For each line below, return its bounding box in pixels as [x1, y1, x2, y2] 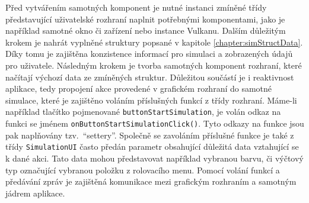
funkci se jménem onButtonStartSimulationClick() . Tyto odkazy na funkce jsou [5, 117, 304, 129]
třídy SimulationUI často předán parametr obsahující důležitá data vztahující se [5, 140, 299, 153]
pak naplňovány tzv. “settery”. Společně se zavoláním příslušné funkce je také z [5, 128, 294, 141]
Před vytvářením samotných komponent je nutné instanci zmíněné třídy [5, 1, 267, 13]
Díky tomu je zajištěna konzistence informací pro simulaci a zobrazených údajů [5, 47, 293, 60]
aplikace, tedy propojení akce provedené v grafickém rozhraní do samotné [5, 82, 272, 95]
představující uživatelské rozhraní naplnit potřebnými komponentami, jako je [5, 12, 285, 25]
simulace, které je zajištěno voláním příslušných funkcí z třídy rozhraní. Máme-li [5, 94, 297, 106]
